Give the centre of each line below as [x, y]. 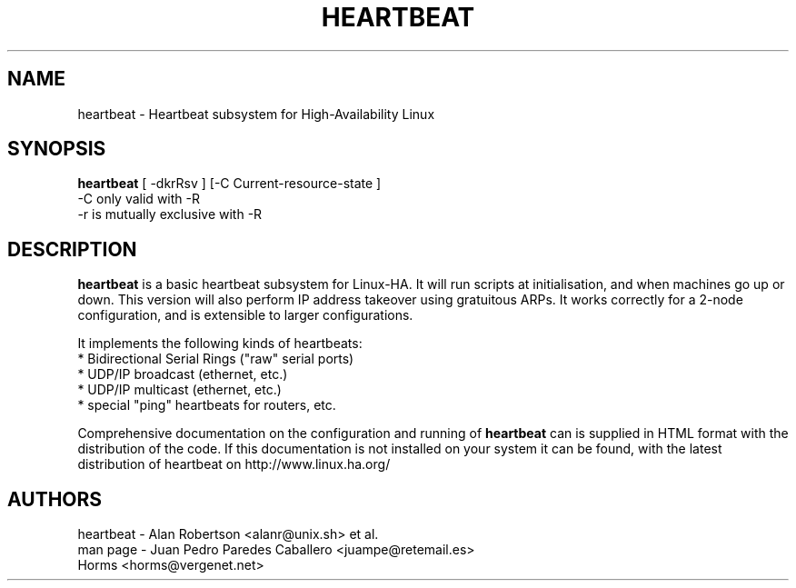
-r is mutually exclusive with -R [170, 214]
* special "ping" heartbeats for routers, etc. [207, 405]
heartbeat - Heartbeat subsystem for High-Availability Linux [256, 114]
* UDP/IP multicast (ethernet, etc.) [179, 390]
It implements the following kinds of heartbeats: [220, 344]
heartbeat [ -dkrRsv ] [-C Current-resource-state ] [229, 184]
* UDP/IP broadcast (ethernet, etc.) [183, 374]
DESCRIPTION [72, 249]
